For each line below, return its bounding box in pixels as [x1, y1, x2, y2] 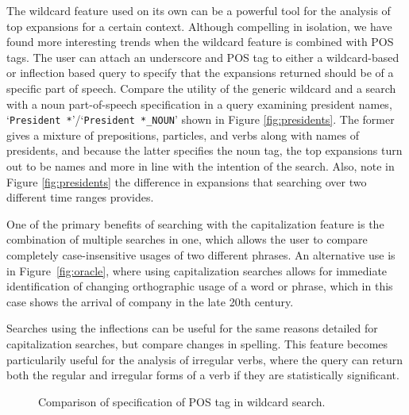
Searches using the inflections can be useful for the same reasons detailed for [6, 320, 378, 336]
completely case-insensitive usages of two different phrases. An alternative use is [6, 246, 395, 263]
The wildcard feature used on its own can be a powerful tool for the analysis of [6, 2, 391, 18]
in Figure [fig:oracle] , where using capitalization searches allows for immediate [6, 262, 388, 279]
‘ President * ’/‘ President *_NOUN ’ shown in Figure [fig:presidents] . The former [6, 111, 395, 128]
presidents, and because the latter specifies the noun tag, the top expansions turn [6, 142, 403, 159]
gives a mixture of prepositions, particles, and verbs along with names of [6, 126, 359, 143]
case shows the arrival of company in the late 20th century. [6, 293, 294, 309]
